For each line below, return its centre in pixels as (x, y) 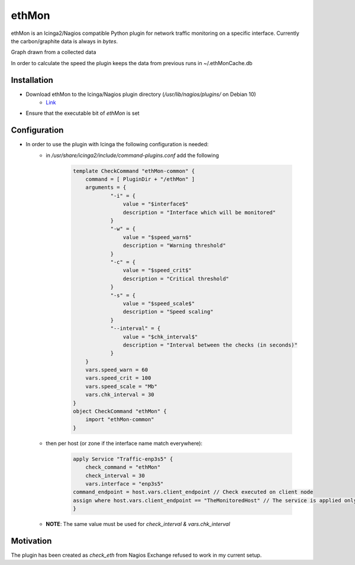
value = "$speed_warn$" (157, 237)
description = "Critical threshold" (176, 279)
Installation (32, 80)
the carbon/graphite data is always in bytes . (64, 41)
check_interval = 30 (115, 476)
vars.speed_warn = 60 (117, 370)
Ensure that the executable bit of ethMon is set (83, 113)
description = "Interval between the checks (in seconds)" (210, 345)
